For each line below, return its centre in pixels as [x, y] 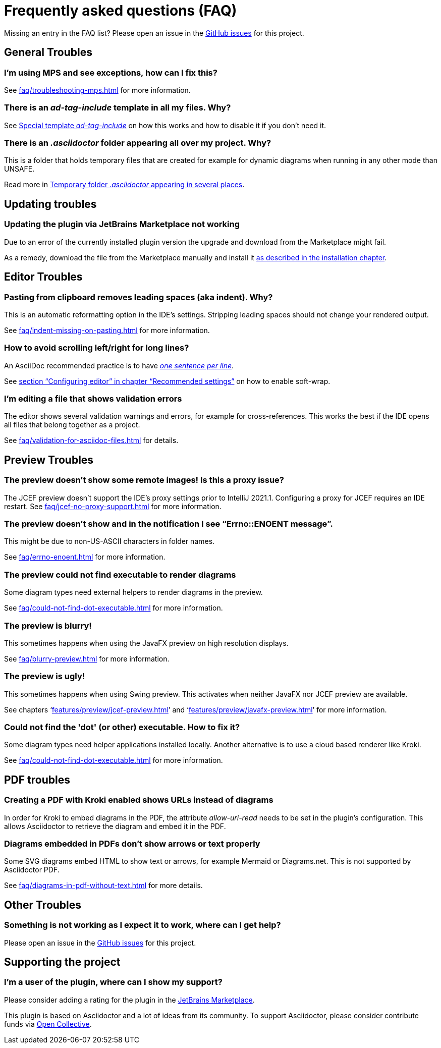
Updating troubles [50, 204]
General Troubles [48, 52]
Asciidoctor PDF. [32, 870]
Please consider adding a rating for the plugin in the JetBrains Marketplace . [129, 1000]
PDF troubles [37, 780]
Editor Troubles [43, 277]
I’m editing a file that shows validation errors [93, 399]
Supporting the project [62, 962]
